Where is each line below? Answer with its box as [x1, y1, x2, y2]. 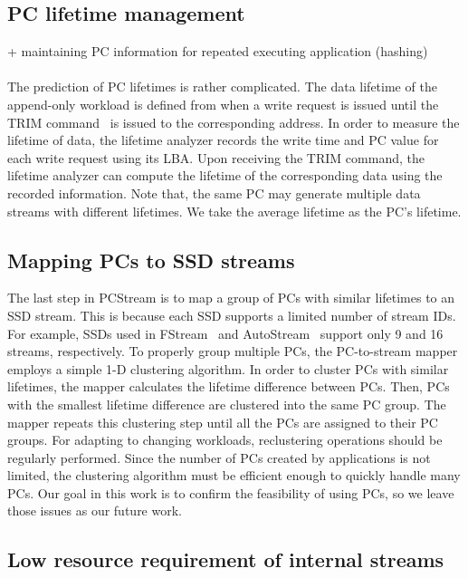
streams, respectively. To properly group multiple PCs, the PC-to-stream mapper [7, 342, 458, 361]
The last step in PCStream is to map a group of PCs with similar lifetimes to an [7, 288, 455, 307]
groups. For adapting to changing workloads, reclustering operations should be [7, 430, 443, 449]
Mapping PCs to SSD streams [7, 246, 295, 274]
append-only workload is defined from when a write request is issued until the [7, 94, 439, 113]
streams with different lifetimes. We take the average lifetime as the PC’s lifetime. [7, 201, 462, 220]
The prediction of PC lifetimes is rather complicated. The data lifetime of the [7, 77, 437, 96]
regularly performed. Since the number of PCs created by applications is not [7, 448, 431, 467]
